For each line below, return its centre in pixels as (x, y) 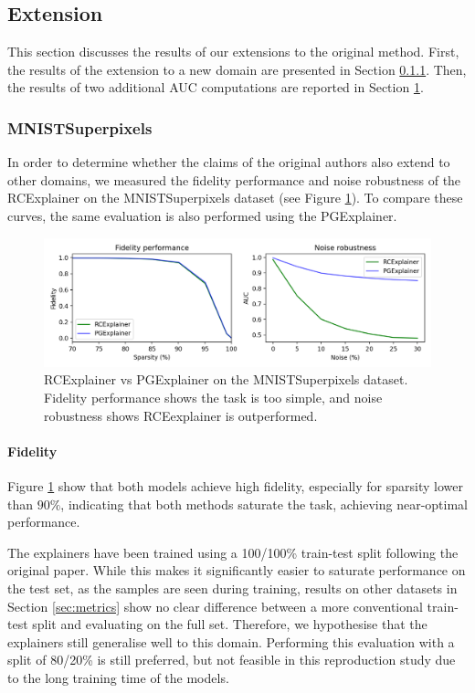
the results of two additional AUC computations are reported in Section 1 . (216, 87)
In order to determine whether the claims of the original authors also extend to (229, 162)
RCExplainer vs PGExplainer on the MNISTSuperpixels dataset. (226, 379)
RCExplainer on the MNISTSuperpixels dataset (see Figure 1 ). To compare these (235, 198)
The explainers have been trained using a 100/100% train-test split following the (233, 552)
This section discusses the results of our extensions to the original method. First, (233, 52)
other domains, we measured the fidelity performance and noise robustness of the (234, 179)
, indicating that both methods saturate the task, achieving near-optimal (264, 504)
